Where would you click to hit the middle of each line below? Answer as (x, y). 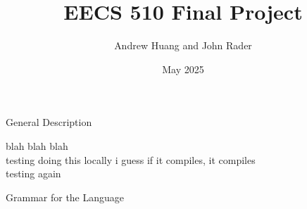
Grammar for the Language (65, 197)
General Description (49, 122)
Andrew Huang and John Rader (183, 45)
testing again (33, 173)
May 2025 (183, 69)
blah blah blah (37, 145)
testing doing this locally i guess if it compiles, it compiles (131, 159)
